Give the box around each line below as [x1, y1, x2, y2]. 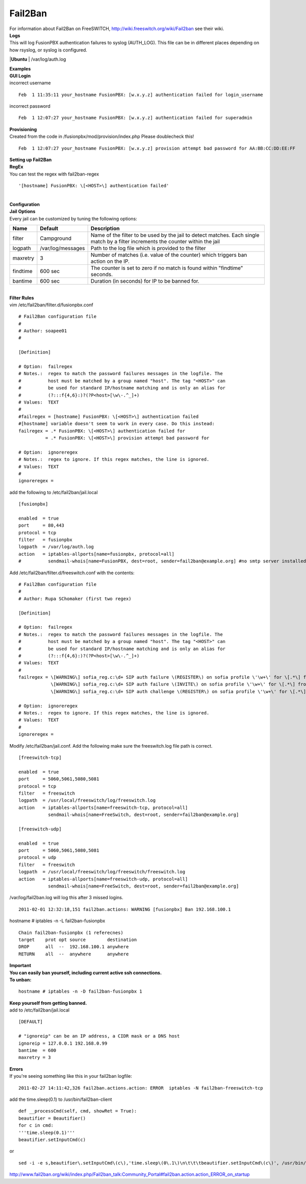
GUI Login [9, 72, 31, 79]
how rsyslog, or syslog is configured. [9, 46, 88, 53]
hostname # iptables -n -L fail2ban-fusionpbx [9, 918, 106, 924]
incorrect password [9, 103, 50, 109]
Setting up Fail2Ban [9, 157, 52, 163]
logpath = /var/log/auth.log [18, 544, 94, 550]
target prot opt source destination [18, 936, 137, 943]
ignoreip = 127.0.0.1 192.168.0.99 [18, 1040, 108, 1046]
